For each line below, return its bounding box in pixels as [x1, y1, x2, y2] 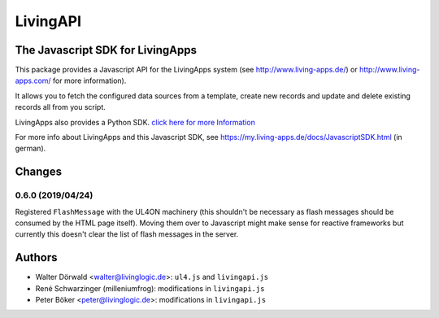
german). [15, 143, 46, 154]
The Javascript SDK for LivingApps [15, 43, 198, 57]
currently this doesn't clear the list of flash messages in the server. [15, 229, 239, 239]
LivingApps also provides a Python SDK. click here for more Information [15, 117, 255, 127]
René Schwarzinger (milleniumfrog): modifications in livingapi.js [35, 283, 265, 293]
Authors [15, 250, 58, 264]
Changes [15, 165, 63, 179]
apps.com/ [15, 76, 52, 85]
